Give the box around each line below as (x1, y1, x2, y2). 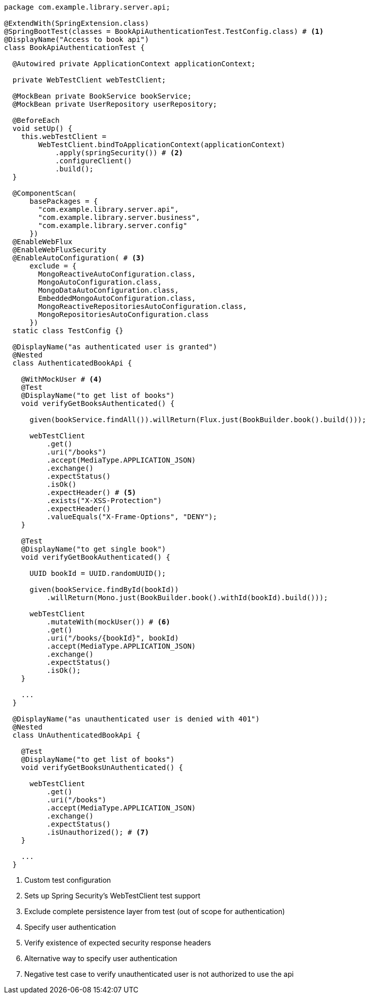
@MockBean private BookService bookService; (12, 92, 192, 100)
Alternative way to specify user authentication (24, 954, 177, 963)
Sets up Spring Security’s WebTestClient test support (24, 891, 201, 900)
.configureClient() (55, 157, 132, 165)
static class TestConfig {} (12, 327, 124, 335)
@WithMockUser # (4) (21, 375, 102, 383)
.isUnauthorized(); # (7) (47, 828, 149, 836)
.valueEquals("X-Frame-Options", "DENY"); (47, 513, 217, 521)
